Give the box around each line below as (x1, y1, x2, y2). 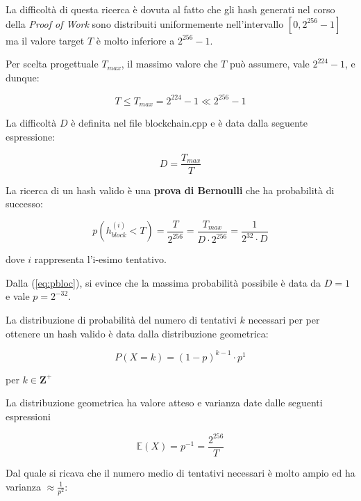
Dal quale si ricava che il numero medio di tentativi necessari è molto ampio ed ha (6, 465, 355, 479)
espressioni (6, 408, 51, 423)
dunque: (6, 70, 40, 84)
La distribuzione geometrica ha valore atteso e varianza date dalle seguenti (6, 395, 323, 410)
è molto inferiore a (96, 33, 175, 47)
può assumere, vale (229, 56, 310, 71)
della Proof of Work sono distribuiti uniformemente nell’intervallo (6, 16, 284, 31)
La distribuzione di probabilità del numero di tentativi (6, 312, 237, 326)
